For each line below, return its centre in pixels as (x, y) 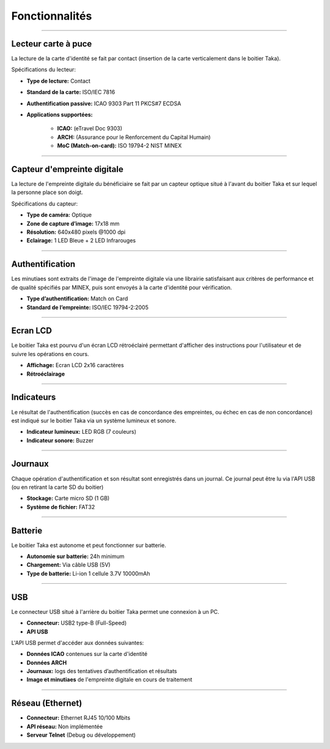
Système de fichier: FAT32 (61, 507)
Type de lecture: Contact (59, 81)
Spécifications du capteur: (45, 203)
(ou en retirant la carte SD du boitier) (57, 487)
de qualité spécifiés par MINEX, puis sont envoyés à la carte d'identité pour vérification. (122, 287)
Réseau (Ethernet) (47, 703)
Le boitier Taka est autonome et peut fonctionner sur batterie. (89, 545)
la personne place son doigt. (47, 192)
